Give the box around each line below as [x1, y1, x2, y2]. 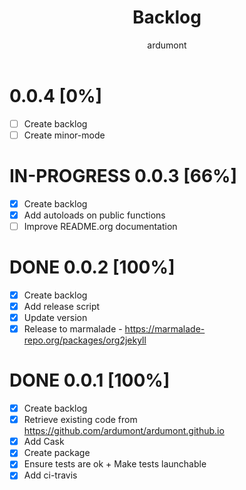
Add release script [23, 300, 101, 312]
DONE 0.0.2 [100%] [9, 256, 176, 279]
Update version [23, 312, 88, 323]
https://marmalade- [124, 323, 206, 335]
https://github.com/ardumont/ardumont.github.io [23, 425, 225, 437]
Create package [23, 447, 91, 459]
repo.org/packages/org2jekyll [23, 334, 147, 346]
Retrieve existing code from [23, 414, 138, 426]
